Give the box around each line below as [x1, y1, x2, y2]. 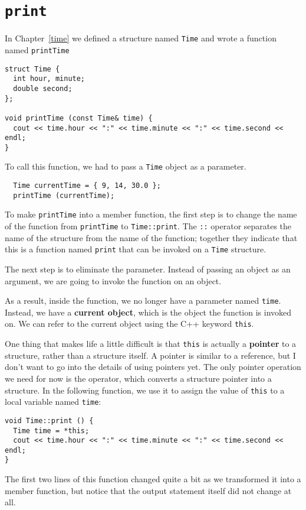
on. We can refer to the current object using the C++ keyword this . [5, 317, 254, 330]
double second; [13, 84, 73, 93]
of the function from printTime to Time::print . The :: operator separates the [5, 220, 292, 232]
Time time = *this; [13, 426, 90, 435]
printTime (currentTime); [13, 191, 115, 200]
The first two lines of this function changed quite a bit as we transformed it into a [5, 473, 301, 485]
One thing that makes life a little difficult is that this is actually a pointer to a [5, 337, 297, 350]
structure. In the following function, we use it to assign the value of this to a [5, 384, 285, 396]
